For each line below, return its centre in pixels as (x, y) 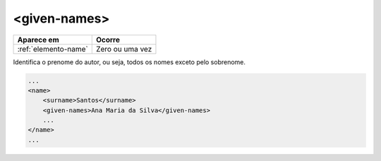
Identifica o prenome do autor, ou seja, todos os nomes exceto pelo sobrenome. (129, 62)
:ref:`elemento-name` (53, 49)
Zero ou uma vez (124, 49)
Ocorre (108, 40)
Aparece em (38, 40)
